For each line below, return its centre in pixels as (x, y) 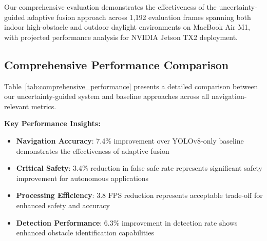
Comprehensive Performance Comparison (117, 64)
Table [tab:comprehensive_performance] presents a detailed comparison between (131, 86)
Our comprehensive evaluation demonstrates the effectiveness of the (110, 7)
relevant (17, 106)
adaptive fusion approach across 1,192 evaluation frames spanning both (139, 17)
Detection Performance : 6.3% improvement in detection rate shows (127, 222)
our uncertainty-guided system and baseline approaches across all (107, 96)
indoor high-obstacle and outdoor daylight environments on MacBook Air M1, (127, 27)
